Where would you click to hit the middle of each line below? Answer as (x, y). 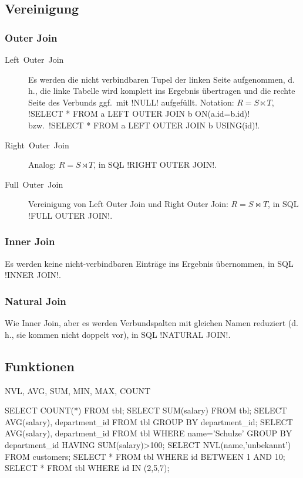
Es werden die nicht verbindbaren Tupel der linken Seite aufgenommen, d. (161, 79)
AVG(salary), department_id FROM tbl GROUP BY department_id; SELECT (149, 421)
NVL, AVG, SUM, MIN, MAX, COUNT (78, 390)
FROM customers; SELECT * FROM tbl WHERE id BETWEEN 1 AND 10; (145, 456)
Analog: (42, 165)
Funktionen (40, 366)
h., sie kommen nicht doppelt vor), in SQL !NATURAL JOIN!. (118, 334)
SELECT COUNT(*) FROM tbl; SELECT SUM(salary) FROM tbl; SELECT (146, 410)
